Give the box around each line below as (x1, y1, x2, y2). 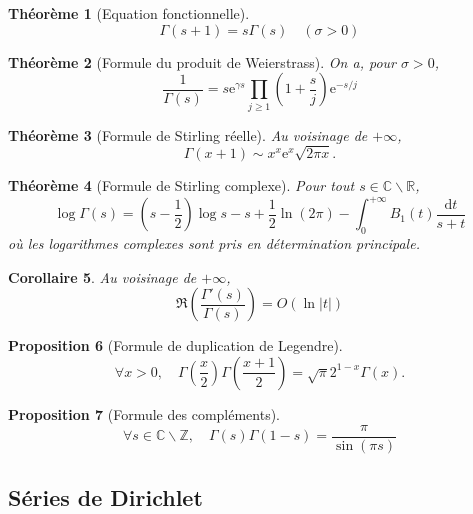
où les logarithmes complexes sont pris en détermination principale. (8, 233, 420, 254)
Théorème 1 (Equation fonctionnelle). (8, 3, 250, 23)
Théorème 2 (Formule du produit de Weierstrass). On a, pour (8, 51, 396, 72)
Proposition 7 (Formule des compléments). (8, 403, 281, 424)
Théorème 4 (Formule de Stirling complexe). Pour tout (8, 175, 355, 196)
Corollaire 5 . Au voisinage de (8, 266, 197, 287)
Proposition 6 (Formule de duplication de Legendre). (8, 335, 343, 356)
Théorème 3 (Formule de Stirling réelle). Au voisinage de (8, 124, 368, 145)
